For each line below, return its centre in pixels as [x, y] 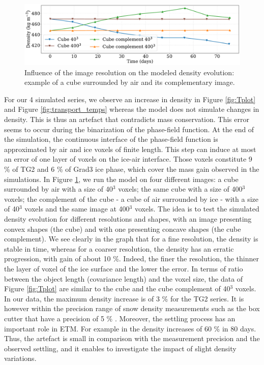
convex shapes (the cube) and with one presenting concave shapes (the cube [123, 229]
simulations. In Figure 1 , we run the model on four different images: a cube [121, 179]
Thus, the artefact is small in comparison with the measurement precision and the [132, 338]
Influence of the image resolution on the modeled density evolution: [129, 72]
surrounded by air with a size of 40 [58, 189]
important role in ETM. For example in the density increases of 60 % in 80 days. [130, 328]
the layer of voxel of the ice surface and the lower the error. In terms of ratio [124, 268]
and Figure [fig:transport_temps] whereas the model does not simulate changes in [132, 109]
